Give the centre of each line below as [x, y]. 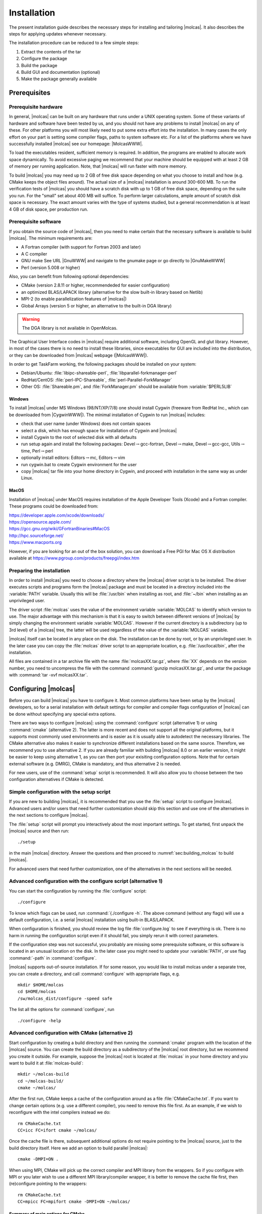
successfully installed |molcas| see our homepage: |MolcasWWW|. [76, 144]
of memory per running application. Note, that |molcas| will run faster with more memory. [98, 166]
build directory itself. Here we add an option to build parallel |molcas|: [78, 1148]
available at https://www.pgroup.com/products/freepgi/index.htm [74, 558]
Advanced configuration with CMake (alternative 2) [71, 1033]
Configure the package [44, 59]
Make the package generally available [59, 79]
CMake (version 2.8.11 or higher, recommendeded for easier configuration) [95, 285]
